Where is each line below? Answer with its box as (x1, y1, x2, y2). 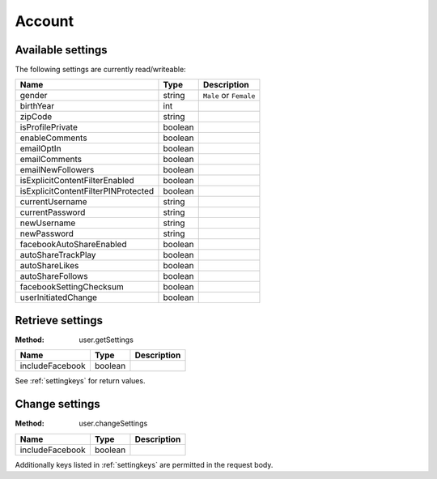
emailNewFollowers (19, 165, 95, 176)
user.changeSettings (78, 418, 148, 429)
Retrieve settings (15, 313, 104, 327)
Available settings (15, 43, 108, 57)
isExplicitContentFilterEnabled (19, 175, 134, 186)
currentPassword (19, 207, 86, 218)
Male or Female (202, 90, 256, 101)
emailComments (19, 154, 83, 165)
